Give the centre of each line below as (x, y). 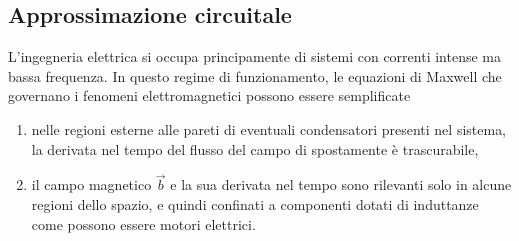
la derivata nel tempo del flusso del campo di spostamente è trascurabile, (255, 148)
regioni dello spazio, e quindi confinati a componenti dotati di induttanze (255, 203)
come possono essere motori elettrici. (143, 223)
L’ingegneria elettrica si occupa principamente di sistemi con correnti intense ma (254, 56)
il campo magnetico (91, 184)
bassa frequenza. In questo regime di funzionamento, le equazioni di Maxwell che (255, 75)
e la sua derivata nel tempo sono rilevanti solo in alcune (341, 184)
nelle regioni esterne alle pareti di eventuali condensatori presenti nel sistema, (269, 128)
